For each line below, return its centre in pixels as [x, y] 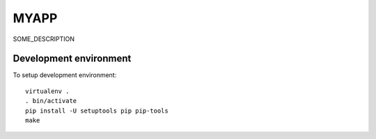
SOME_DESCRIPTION [44, 39]
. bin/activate [51, 101]
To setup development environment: [65, 75]
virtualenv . [47, 91]
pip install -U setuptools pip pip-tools [97, 111]
